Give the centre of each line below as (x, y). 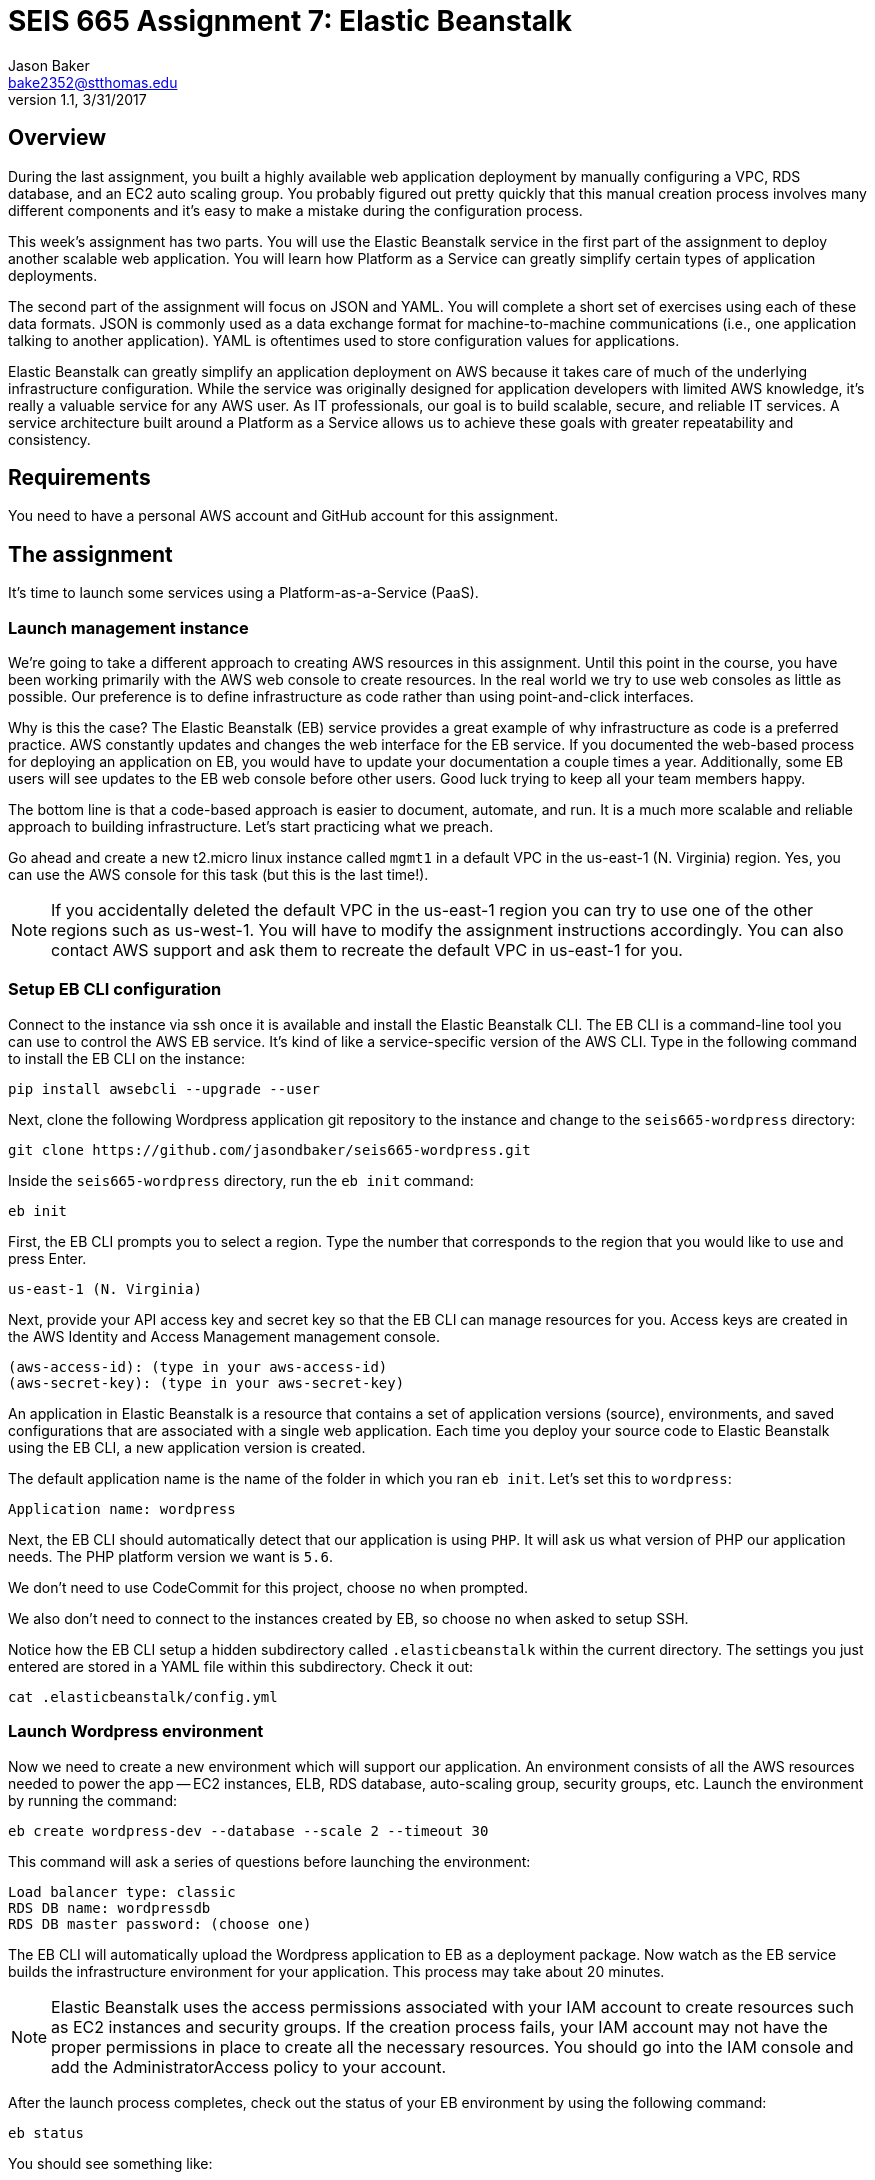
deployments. (53, 275)
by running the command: (92, 1800)
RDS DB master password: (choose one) (160, 1923)
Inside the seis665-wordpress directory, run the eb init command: (241, 1180)
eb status (46, 2132)
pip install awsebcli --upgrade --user (164, 1088)
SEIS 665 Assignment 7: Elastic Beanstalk (290, 21)
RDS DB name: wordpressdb (109, 1907)
